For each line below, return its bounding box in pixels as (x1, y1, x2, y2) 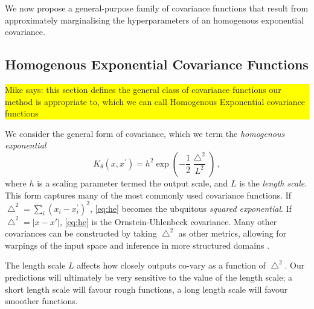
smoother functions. (5, 295, 78, 307)
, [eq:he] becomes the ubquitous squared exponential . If (89, 202, 292, 214)
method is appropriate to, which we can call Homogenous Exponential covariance (5, 95, 306, 107)
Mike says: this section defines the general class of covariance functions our (5, 83, 281, 95)
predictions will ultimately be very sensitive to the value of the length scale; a (5, 271, 292, 284)
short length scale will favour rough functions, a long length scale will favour (5, 282, 288, 295)
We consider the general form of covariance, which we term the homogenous (5, 127, 285, 139)
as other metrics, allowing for (178, 227, 287, 240)
